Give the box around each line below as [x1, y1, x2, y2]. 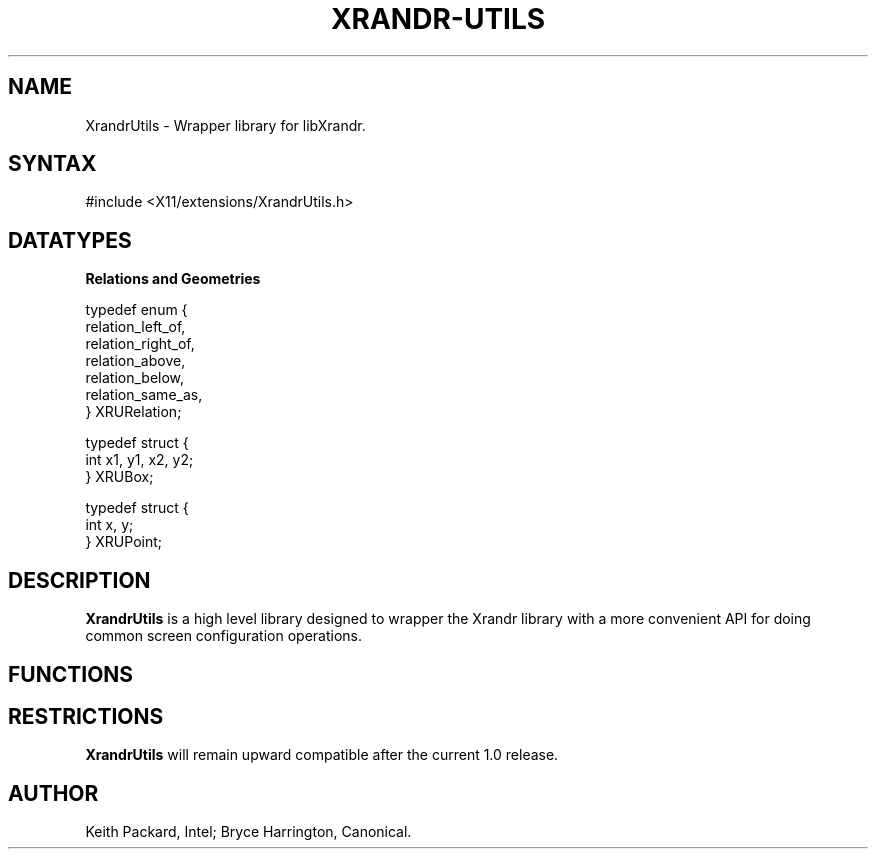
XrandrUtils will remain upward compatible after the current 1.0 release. [85, 746, 559, 764]
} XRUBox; [85, 468, 154, 486]
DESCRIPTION [8, 567, 151, 593]
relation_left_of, [85, 318, 186, 336]
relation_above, [85, 352, 186, 370]
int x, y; [85, 516, 134, 534]
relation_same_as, [85, 386, 203, 404]
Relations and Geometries [85, 270, 261, 288]
